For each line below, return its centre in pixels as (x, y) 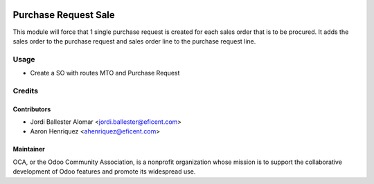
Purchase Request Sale (64, 15)
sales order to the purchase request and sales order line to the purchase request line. (134, 41)
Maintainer (29, 149)
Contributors (32, 109)
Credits (25, 91)
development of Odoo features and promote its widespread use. (104, 172)
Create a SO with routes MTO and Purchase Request (105, 73)
